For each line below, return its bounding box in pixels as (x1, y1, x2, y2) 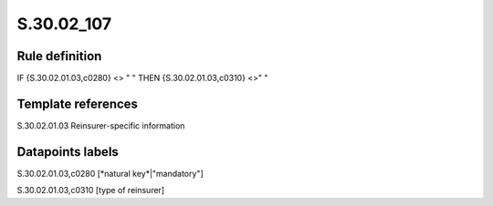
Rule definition (16, 48, 102, 64)
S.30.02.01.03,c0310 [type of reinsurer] (16, 185, 164, 196)
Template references (16, 96, 139, 111)
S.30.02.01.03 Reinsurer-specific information (16, 119, 185, 131)
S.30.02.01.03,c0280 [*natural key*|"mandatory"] (16, 168, 205, 179)
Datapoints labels (16, 144, 119, 160)
